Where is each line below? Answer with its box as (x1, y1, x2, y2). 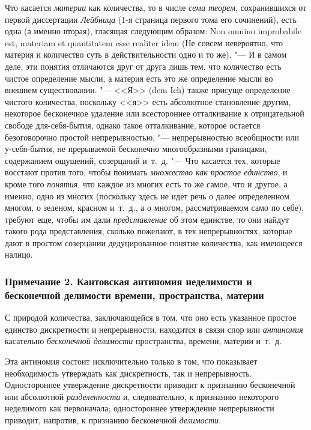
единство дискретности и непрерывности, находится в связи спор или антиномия (5, 322, 303, 335)
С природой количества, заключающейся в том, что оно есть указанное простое (5, 311, 297, 324)
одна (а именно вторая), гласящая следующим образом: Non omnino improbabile (5, 25, 302, 37)
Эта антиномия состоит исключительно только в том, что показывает (5, 354, 258, 367)
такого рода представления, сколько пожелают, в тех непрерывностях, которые (5, 225, 292, 237)
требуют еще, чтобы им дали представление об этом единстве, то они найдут (5, 213, 289, 225)
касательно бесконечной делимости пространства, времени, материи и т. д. (5, 335, 282, 347)
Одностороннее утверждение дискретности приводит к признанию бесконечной (5, 378, 295, 391)
